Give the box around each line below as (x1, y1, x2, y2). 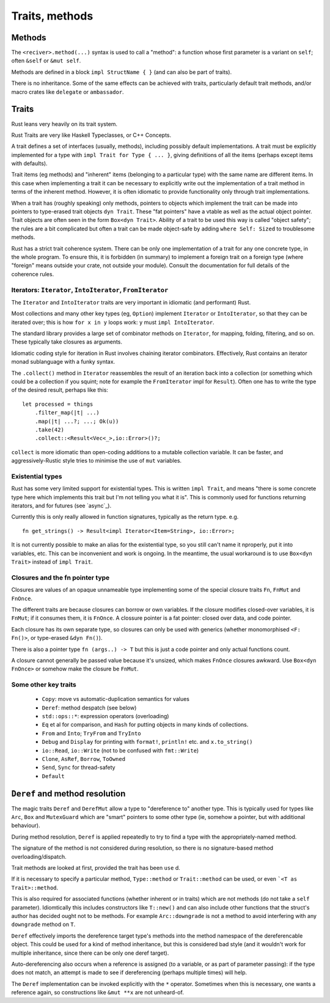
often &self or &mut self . (11, 57, 81, 64)
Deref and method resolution (11, 788, 126, 799)
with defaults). (11, 160, 48, 167)
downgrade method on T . (11, 920, 76, 928)
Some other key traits (11, 680, 76, 689)
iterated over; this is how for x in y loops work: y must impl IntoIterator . (11, 318, 215, 326)
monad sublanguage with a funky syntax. (11, 358, 116, 366)
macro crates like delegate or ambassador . (11, 88, 125, 95)
